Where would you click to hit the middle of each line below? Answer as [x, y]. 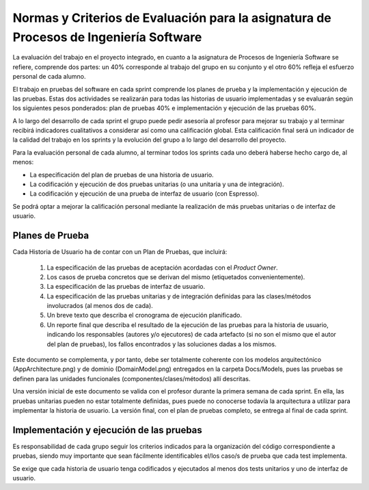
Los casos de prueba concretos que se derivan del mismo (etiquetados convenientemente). [176, 276]
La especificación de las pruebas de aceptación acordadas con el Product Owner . [162, 268]
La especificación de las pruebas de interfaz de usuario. [126, 287]
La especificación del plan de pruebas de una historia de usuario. [122, 175]
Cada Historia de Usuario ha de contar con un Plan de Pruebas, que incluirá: [120, 252]
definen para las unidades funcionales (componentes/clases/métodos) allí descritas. [132, 378]
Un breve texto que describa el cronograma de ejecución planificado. [145, 315]
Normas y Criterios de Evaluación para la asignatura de [172, 18]
